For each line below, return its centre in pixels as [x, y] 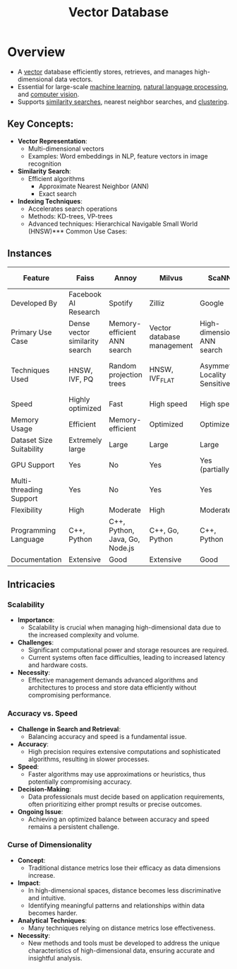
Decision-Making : [44, 789]
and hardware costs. [58, 665]
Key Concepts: [41, 124]
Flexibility [26, 510]
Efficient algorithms [56, 178]
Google [212, 303]
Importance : [36, 620]
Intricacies [31, 584]
